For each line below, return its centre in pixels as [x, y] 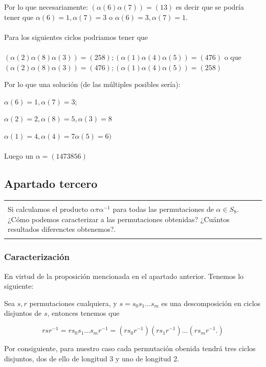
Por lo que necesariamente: [46, 7]
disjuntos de [23, 313]
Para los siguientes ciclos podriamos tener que [76, 37]
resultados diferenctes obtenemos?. [62, 229]
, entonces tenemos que [83, 313]
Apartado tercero [51, 183]
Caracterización [37, 257]
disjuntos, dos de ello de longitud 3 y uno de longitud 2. [92, 358]
